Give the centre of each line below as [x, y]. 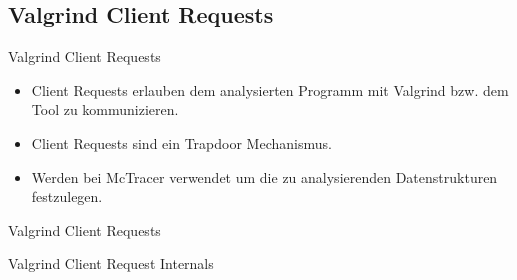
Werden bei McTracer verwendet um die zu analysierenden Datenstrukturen [264, 176]
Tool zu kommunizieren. [105, 109]
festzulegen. [67, 196]
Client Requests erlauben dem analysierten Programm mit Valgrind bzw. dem [270, 89]
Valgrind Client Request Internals [111, 263]
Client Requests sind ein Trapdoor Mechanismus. [181, 142]
